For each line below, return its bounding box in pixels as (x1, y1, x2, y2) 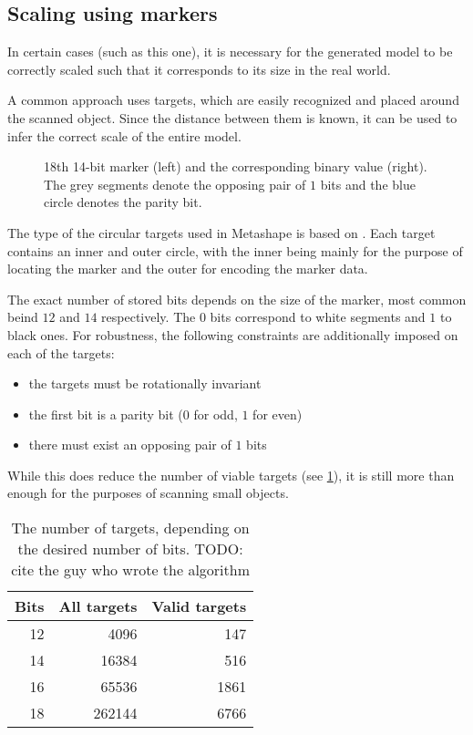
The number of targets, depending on (11, 517, 250, 539)
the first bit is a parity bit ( (28, 404, 183, 423)
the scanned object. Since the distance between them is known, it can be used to (7, 108, 458, 127)
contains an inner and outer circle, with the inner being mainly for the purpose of (7, 241, 463, 260)
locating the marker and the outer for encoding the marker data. (7, 259, 368, 278)
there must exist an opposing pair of (28, 435, 231, 454)
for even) (252, 404, 303, 423)
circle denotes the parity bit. (44, 192, 202, 212)
